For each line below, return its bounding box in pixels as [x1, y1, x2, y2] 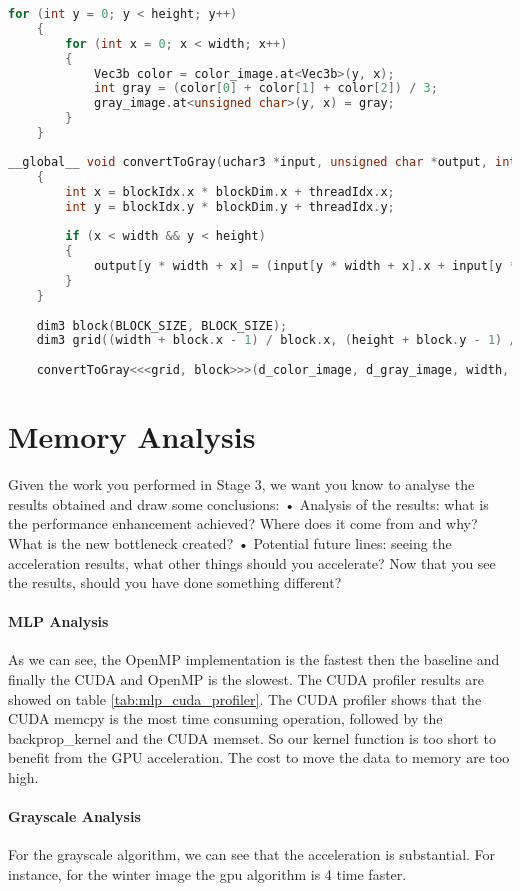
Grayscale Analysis [8, 806, 141, 827]
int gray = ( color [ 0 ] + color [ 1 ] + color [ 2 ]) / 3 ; [93, 81, 438, 96]
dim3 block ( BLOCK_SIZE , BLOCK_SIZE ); [36, 318, 288, 333]
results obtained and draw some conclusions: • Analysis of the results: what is [8, 493, 489, 514]
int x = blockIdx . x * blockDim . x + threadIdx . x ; [65, 184, 395, 199]
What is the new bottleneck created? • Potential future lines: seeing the [8, 532, 452, 553]
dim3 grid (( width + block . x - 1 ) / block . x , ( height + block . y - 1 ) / [36, 333, 517, 348]
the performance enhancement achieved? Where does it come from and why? [8, 513, 478, 534]
